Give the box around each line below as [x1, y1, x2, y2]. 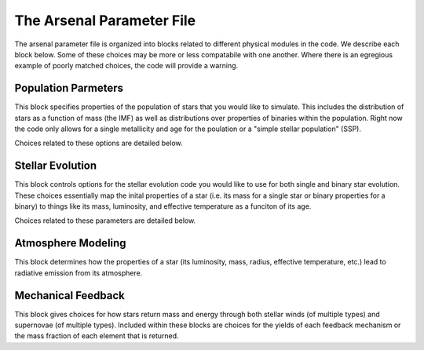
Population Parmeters [14, 82, 124, 95]
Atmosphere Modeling [14, 236, 126, 250]
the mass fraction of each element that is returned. [14, 331, 180, 341]
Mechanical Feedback [14, 289, 126, 302]
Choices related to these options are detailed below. [14, 138, 183, 148]
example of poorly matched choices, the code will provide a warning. [14, 61, 239, 71]
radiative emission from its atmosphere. [14, 268, 143, 278]
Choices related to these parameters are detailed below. [14, 216, 196, 225]
